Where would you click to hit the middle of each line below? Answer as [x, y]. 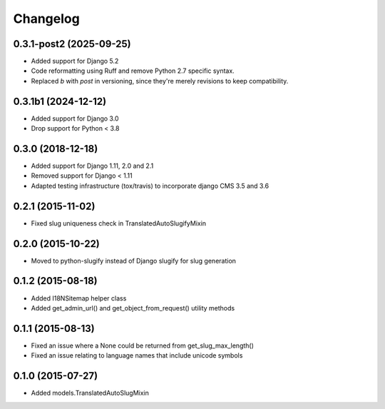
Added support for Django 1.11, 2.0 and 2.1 [92, 166]
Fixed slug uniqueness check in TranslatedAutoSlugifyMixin [119, 223]
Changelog [46, 19]
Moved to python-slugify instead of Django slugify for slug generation [134, 261]
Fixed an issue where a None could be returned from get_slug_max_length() [143, 345]
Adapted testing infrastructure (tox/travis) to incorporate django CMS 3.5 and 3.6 [150, 186]
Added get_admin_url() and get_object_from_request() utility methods [133, 308]
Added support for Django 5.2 [75, 61]
